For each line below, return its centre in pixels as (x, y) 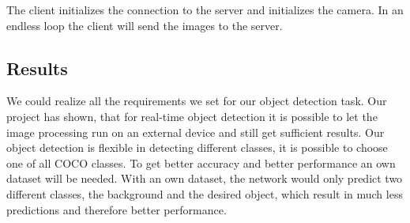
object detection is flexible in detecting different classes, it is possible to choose (197, 147)
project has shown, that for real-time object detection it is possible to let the (192, 116)
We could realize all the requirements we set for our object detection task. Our (197, 101)
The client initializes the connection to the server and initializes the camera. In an (205, 9)
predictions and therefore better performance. (117, 209)
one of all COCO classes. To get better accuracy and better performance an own (201, 163)
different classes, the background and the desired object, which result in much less (205, 193)
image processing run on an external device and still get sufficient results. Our (196, 132)
